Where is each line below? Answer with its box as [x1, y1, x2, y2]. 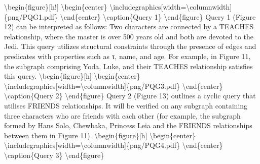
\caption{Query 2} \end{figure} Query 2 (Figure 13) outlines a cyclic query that [4, 90, 256, 101]
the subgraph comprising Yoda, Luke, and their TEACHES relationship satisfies [4, 61, 253, 71]
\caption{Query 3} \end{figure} [4, 149, 104, 160]
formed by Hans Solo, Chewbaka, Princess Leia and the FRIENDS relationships [4, 120, 252, 131]
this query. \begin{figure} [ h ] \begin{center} [4, 71, 140, 81]
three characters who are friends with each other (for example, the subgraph [4, 110, 241, 121]
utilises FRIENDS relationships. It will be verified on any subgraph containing [4, 100, 248, 111]
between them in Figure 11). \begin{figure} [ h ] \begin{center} [4, 130, 196, 140]
